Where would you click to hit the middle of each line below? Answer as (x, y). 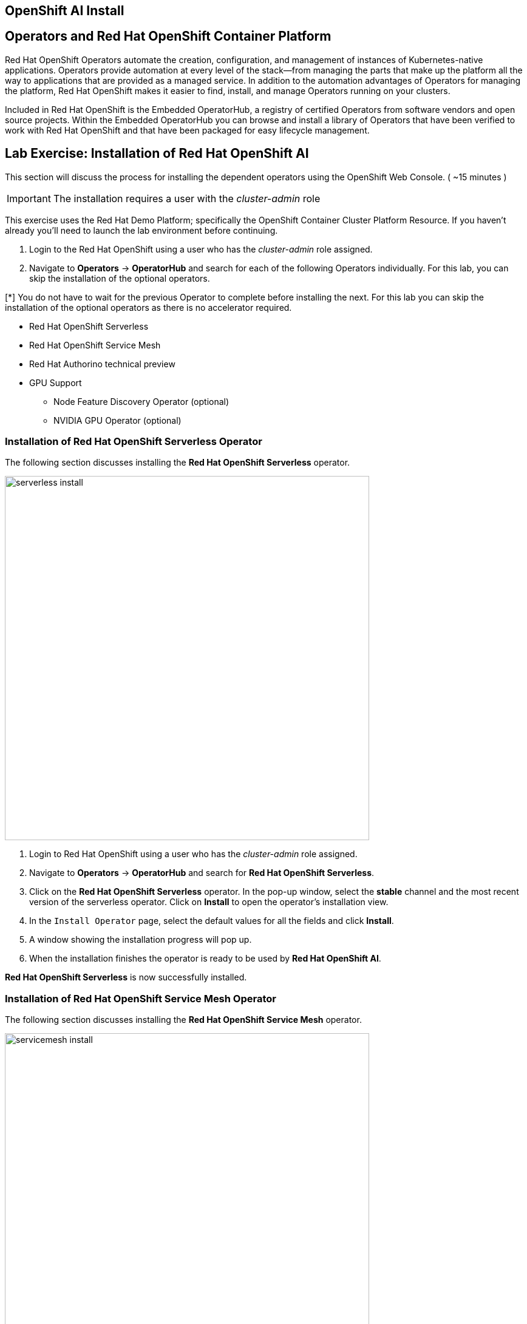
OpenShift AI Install (65, 11)
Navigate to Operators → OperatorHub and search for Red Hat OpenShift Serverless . (202, 873)
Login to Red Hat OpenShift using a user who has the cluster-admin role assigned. (193, 854)
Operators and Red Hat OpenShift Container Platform (168, 36)
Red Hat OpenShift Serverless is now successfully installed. (126, 977)
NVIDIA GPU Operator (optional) (117, 420)
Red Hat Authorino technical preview (102, 364)
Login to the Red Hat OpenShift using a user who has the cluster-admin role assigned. (201, 249)
